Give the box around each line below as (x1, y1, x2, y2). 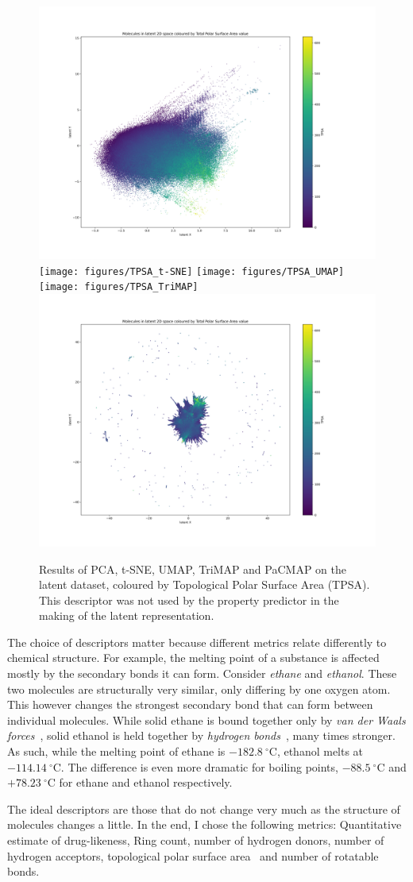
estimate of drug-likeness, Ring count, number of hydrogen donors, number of (7, 832, 384, 848)
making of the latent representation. (39, 607, 214, 624)
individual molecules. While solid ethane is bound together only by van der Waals (7, 711, 406, 728)
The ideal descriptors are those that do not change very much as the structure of (7, 800, 400, 817)
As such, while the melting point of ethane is (7, 743, 226, 760)
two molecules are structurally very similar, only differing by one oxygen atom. (7, 680, 391, 697)
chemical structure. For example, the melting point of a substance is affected (7, 649, 380, 666)
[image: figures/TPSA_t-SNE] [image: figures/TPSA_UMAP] (39, 265, 345, 277)
